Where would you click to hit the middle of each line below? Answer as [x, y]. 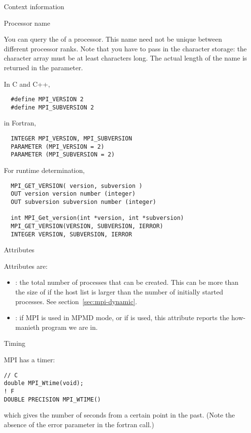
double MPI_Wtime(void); [44, 383]
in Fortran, [20, 123]
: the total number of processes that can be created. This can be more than [127, 282]
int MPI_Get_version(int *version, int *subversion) [97, 218]
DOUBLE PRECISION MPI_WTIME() [52, 399]
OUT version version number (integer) [73, 194]
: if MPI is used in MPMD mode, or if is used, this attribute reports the [122, 317]
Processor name [27, 23]
